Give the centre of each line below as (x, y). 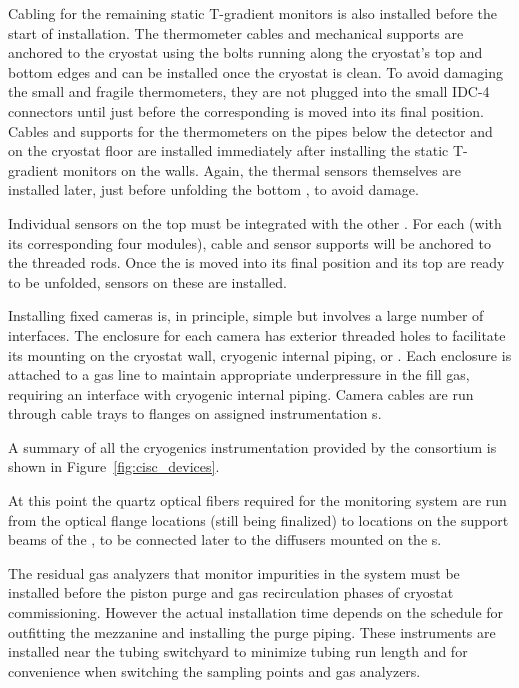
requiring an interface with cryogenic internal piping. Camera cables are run (241, 393)
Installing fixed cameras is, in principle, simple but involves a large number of (246, 315)
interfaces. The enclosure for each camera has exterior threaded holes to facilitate (257, 334)
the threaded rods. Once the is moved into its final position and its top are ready (256, 262)
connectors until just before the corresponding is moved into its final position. (246, 110)
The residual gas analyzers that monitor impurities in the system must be (234, 572)
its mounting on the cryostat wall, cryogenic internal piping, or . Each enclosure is (260, 354)
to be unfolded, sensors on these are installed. (147, 281)
